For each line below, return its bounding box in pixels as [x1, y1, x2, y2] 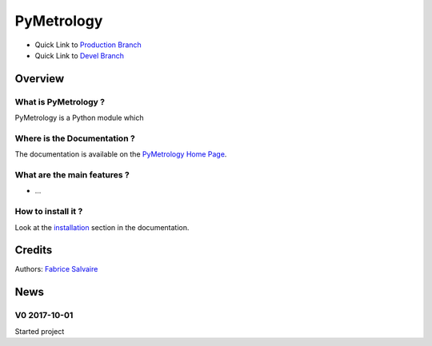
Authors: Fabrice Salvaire [14, 264, 98, 274]
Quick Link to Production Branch [34, 40, 142, 50]
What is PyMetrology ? [14, 96, 106, 107]
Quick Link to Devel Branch [34, 50, 124, 60]
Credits [14, 244, 53, 257]
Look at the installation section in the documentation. [14, 222, 190, 232]
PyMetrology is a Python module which [14, 113, 144, 123]
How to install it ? [14, 206, 83, 217]
